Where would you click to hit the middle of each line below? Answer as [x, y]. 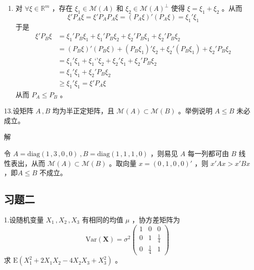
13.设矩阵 [19, 111]
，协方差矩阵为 [156, 219]
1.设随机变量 [24, 219]
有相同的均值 [103, 219]
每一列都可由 [208, 153]
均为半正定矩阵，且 [83, 111]
